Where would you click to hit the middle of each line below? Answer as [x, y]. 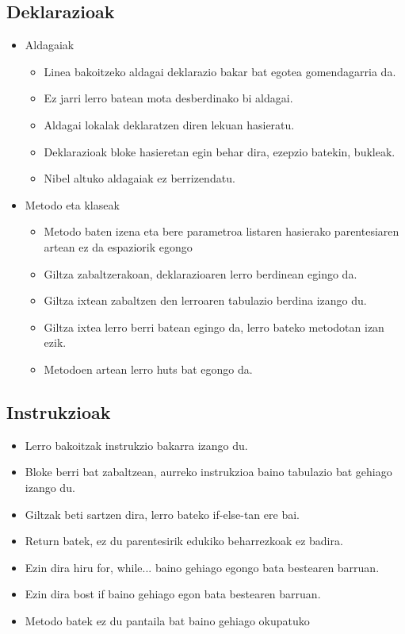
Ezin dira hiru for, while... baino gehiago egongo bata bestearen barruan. [202, 567]
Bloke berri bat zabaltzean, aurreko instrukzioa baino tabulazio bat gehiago [208, 472]
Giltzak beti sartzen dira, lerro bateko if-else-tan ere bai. [162, 514]
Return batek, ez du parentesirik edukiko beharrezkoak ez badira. [184, 541]
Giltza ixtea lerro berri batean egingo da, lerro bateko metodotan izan [214, 327]
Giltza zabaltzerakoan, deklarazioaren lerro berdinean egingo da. [201, 273]
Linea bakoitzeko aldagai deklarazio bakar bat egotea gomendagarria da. [220, 71]
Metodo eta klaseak [72, 204]
